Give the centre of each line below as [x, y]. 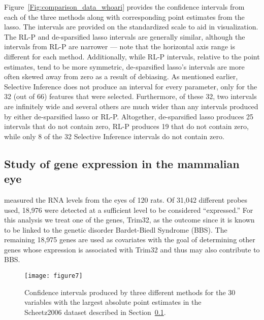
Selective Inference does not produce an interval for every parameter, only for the [131, 86]
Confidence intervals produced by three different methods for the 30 [130, 292]
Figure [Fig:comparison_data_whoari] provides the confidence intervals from [124, 7]
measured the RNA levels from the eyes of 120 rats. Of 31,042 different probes [126, 199]
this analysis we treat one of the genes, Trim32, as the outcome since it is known [129, 220]
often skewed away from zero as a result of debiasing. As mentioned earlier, [121, 76]
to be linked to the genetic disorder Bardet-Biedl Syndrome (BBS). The [116, 229]
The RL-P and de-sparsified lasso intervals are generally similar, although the [125, 36]
